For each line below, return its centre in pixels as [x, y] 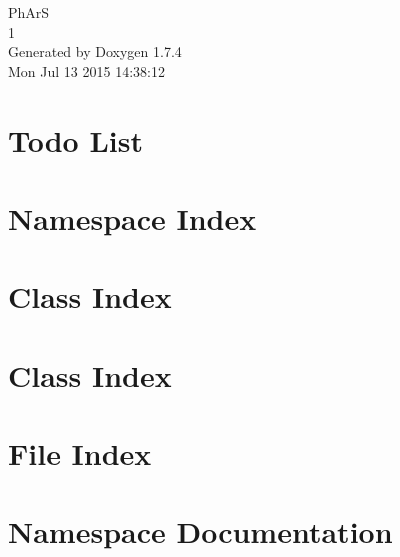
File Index [80, 453]
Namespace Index [132, 217]
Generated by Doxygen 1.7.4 [95, 51]
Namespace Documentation [200, 531]
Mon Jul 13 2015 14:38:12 [86, 70]
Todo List [75, 139]
